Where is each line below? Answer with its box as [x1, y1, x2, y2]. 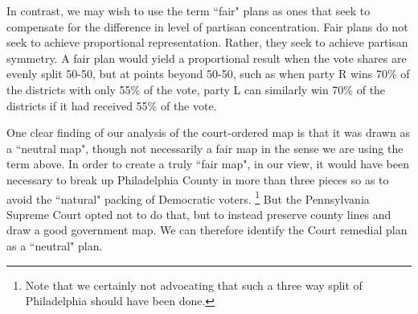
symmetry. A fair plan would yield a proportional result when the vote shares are [6, 49, 407, 66]
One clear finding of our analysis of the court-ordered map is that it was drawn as [6, 124, 410, 141]
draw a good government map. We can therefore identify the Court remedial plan [6, 221, 408, 238]
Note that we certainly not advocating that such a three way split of [25, 276, 363, 293]
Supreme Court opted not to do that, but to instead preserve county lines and [6, 205, 391, 222]
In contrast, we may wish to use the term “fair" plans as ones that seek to [6, 2, 371, 19]
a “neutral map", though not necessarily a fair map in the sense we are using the [6, 139, 404, 156]
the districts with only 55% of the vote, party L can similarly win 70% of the [6, 81, 386, 97]
